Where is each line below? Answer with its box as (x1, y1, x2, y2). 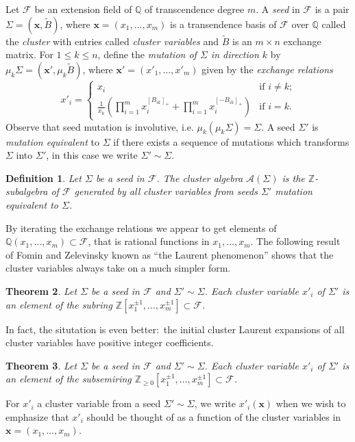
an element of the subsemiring (5, 372, 132, 386)
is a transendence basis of (170, 16, 277, 31)
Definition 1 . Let (5, 170, 82, 185)
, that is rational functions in (88, 234, 210, 248)
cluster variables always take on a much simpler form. (5, 261, 231, 275)
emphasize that (5, 409, 69, 424)
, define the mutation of (97, 47, 197, 62)
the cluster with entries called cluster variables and (5, 34, 219, 48)
